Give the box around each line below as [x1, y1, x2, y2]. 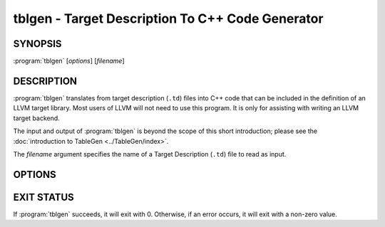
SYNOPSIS [13, 38, 62, 50]
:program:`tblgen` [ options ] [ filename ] [13, 57, 125, 65]
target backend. [13, 114, 60, 122]
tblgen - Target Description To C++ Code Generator [13, 11, 324, 26]
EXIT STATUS [13, 191, 74, 203]
